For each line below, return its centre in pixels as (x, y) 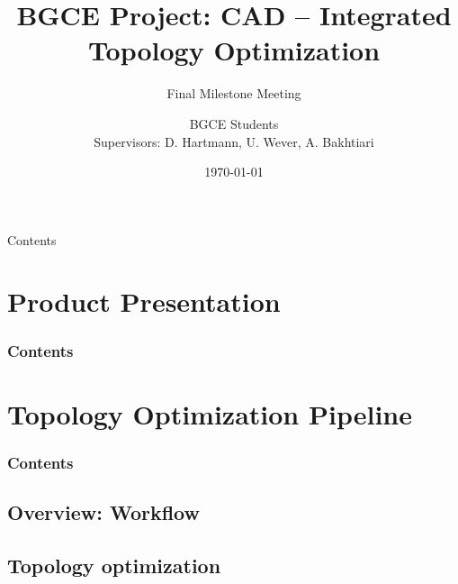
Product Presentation (144, 301)
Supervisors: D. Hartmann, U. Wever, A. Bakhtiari (234, 141)
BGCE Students (234, 123)
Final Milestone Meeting (234, 93)
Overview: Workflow (103, 512)
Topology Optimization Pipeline (210, 413)
